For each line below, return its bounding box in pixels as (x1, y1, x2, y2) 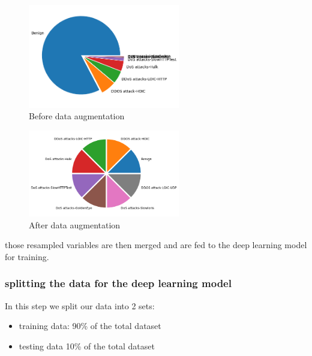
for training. (5, 250, 49, 263)
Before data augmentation (29, 110, 125, 122)
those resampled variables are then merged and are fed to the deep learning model (5, 239, 307, 251)
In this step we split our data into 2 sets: (5, 299, 155, 312)
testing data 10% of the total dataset (19, 339, 155, 352)
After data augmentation (29, 218, 121, 231)
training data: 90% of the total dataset (19, 319, 161, 332)
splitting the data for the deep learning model (5, 276, 232, 291)
